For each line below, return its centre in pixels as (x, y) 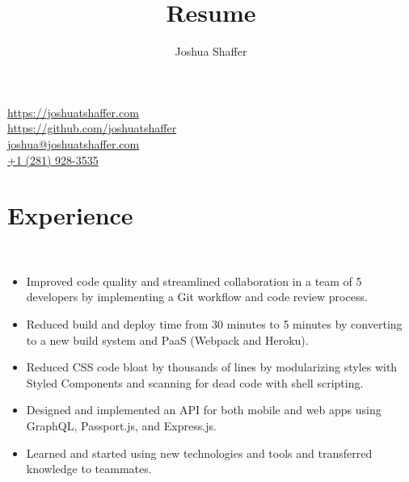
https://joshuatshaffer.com (73, 112)
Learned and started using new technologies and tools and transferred (199, 453)
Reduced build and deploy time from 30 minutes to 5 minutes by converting (214, 324)
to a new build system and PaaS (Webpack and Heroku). (167, 339)
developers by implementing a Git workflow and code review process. (197, 297)
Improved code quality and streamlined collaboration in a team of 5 (194, 281)
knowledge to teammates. (89, 469)
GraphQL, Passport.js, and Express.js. (121, 425)
